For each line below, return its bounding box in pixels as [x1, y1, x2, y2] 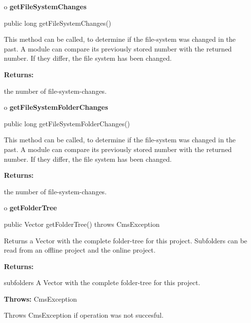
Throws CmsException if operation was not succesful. [4, 310, 164, 320]
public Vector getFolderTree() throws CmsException [4, 219, 160, 229]
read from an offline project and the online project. [4, 245, 156, 255]
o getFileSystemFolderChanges [4, 102, 108, 112]
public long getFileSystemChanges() [4, 17, 111, 28]
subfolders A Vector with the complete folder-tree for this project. [4, 277, 200, 288]
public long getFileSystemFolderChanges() [4, 118, 130, 128]
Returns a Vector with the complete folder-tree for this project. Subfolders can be [4, 235, 248, 245]
